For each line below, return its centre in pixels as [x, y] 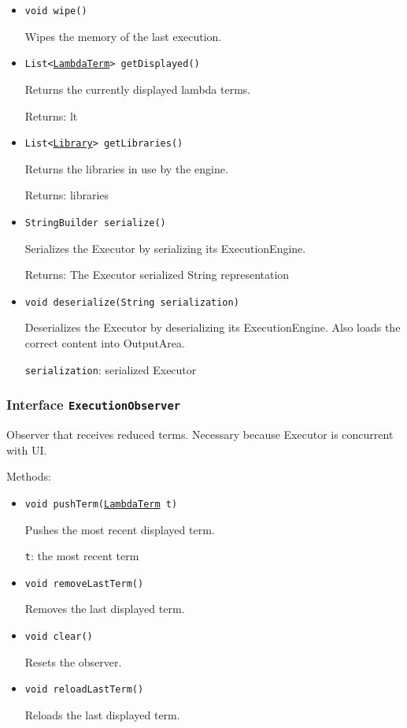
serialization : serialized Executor [111, 369]
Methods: [29, 476]
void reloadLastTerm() [84, 690]
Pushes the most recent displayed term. [120, 529]
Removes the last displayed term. [105, 609]
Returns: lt [51, 115]
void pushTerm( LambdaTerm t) [101, 504]
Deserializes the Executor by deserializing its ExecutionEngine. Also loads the [213, 327]
